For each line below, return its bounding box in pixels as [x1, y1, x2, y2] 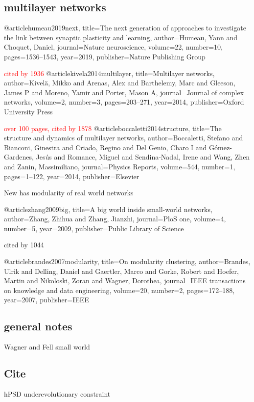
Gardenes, [4, 152, 34, 162]
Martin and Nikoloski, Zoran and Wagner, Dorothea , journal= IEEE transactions [4, 275, 246, 286]
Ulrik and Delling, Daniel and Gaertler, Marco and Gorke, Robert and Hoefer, [4, 266, 239, 276]
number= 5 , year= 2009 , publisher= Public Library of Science [4, 223, 184, 233]
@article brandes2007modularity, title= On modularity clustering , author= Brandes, [4, 256, 251, 267]
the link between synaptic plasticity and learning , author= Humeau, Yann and [4, 32, 238, 42]
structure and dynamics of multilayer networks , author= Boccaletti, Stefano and [4, 133, 243, 143]
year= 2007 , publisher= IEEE [4, 295, 89, 305]
